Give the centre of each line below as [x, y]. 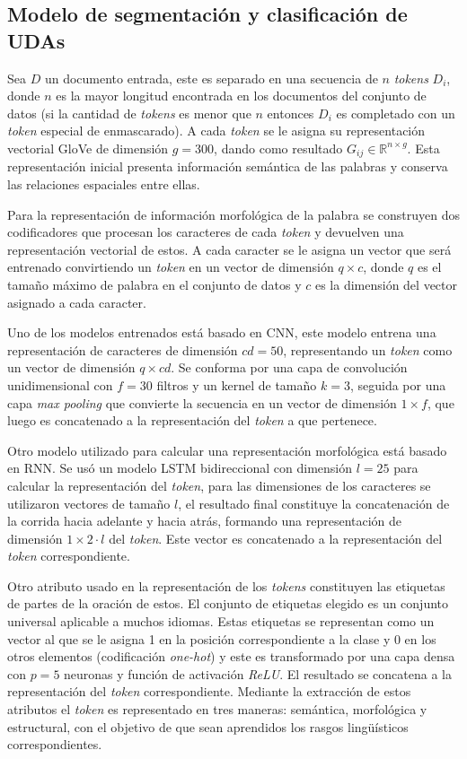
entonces [291, 113]
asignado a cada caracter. [77, 302]
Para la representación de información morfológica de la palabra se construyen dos [233, 214]
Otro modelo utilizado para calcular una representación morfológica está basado [227, 450]
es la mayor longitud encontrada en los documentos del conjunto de [241, 96]
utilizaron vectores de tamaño [89, 503]
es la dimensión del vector [386, 284]
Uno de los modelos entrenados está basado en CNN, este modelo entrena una [222, 332]
